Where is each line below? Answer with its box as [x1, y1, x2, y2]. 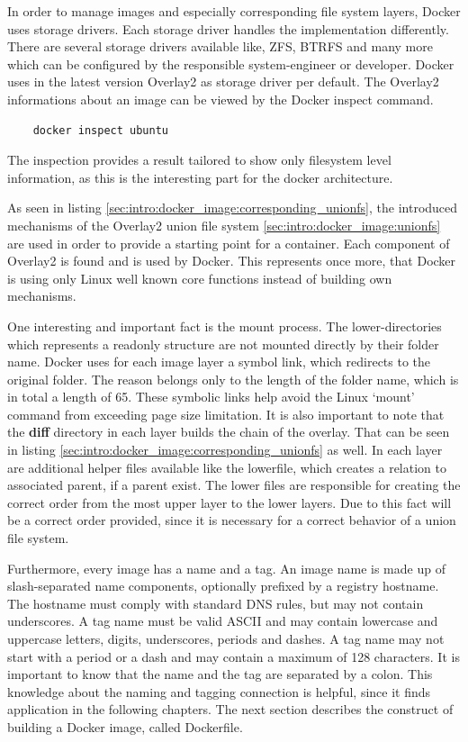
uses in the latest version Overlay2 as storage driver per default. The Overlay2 [7, 72, 439, 91]
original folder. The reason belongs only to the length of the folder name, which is [7, 369, 459, 388]
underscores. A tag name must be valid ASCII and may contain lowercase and [7, 611, 438, 630]
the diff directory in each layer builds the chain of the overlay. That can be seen [7, 422, 450, 441]
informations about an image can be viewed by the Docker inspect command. [7, 89, 434, 108]
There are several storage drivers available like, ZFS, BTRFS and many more [7, 37, 433, 56]
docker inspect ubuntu [32, 123, 168, 137]
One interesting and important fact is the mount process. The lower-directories [7, 316, 442, 335]
